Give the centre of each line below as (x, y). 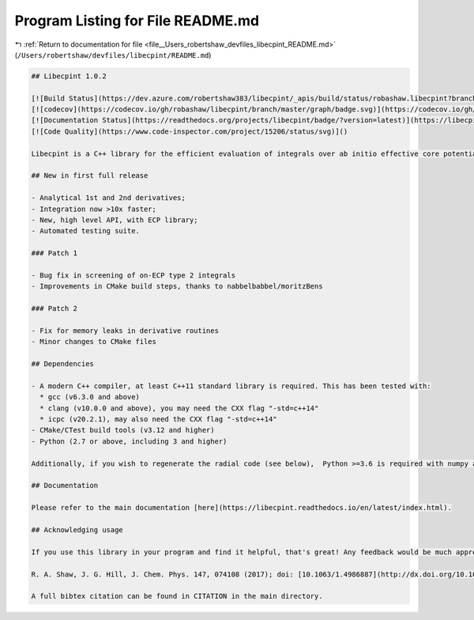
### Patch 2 (55, 309)
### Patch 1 (55, 253)
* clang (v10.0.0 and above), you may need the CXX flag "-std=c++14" (179, 408)
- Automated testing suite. (85, 231)
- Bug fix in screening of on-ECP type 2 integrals (134, 275)
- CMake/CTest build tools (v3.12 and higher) (123, 430)
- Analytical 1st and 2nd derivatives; (108, 198)
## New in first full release (90, 176)
